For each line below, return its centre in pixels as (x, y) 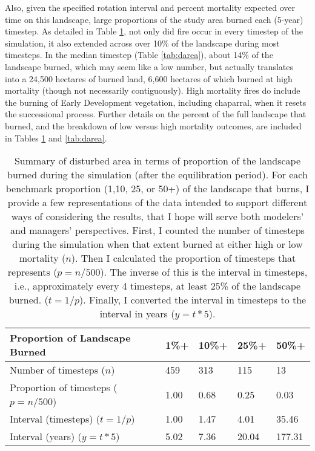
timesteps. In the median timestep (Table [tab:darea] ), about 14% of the (139, 55)
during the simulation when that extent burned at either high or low (157, 244)
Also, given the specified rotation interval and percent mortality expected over (150, 7)
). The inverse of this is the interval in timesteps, (204, 272)
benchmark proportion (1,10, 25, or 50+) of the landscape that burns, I (157, 189)
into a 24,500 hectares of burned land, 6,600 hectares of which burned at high (149, 78)
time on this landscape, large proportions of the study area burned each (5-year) (154, 19)
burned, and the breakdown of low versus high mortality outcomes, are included (153, 125)
